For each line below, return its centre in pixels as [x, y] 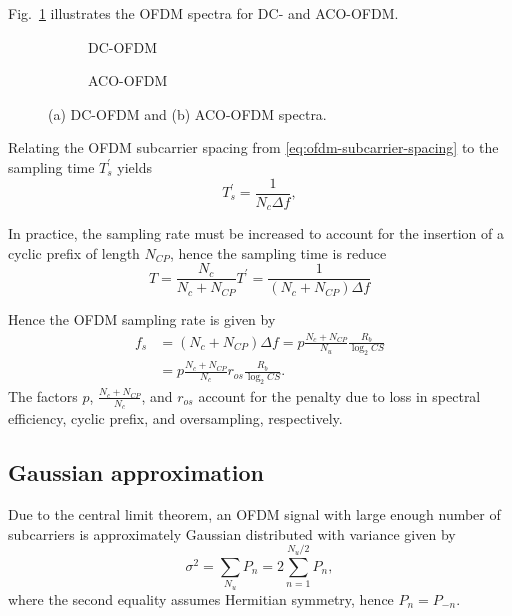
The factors [43, 395]
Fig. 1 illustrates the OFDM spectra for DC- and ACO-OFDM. [203, 13]
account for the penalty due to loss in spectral [339, 395]
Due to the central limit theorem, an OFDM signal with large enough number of [254, 514]
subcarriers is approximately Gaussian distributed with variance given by [232, 533]
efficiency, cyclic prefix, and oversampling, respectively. [175, 418]
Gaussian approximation [136, 472]
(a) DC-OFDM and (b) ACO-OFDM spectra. [187, 113]
